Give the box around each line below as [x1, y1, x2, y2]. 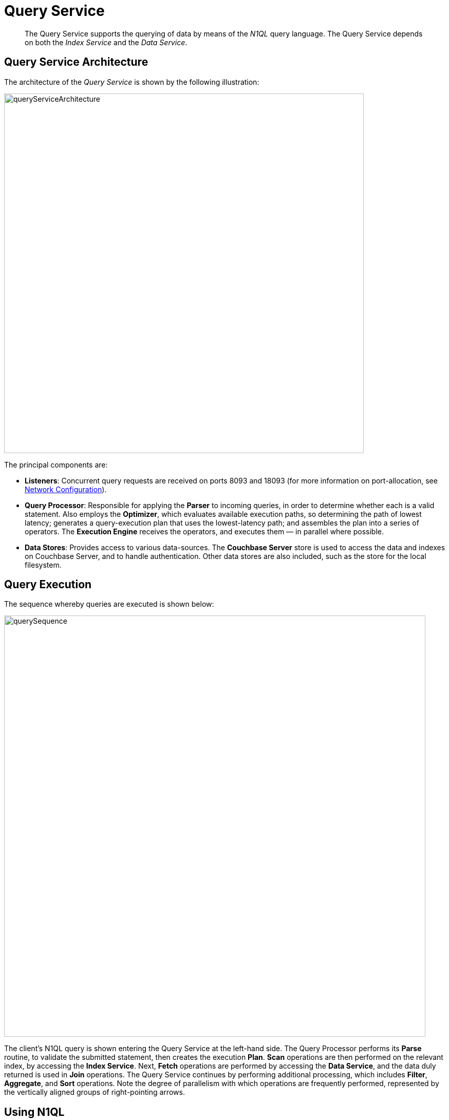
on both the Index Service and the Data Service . [25, 38, 188, 47]
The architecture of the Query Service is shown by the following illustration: [4, 77, 259, 86]
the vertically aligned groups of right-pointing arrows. [4, 1088, 185, 1097]
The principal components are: [4, 460, 108, 469]
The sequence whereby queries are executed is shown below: [4, 600, 214, 609]
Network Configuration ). [25, 484, 107, 494]
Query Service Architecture [4, 55, 148, 69]
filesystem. [25, 560, 62, 569]
